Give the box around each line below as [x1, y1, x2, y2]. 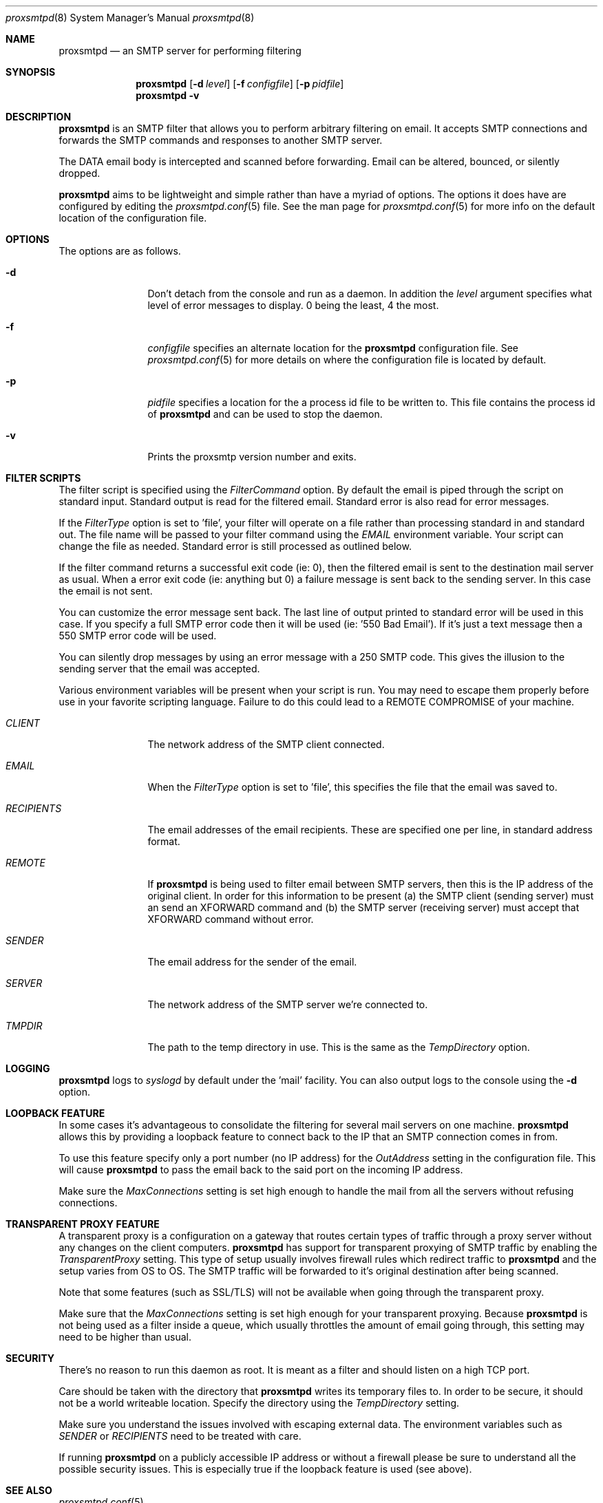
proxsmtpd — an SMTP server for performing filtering [59, 45, 301, 56]
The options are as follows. [59, 245, 181, 257]
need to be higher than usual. [59, 1331, 192, 1343]
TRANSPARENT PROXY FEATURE [6, 1218, 160, 1230]
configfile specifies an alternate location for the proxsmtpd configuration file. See [147, 342, 519, 354]
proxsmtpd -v [136, 89, 200, 101]
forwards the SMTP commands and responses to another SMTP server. [59, 134, 383, 146]
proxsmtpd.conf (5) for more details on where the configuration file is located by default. [147, 354, 547, 365]
